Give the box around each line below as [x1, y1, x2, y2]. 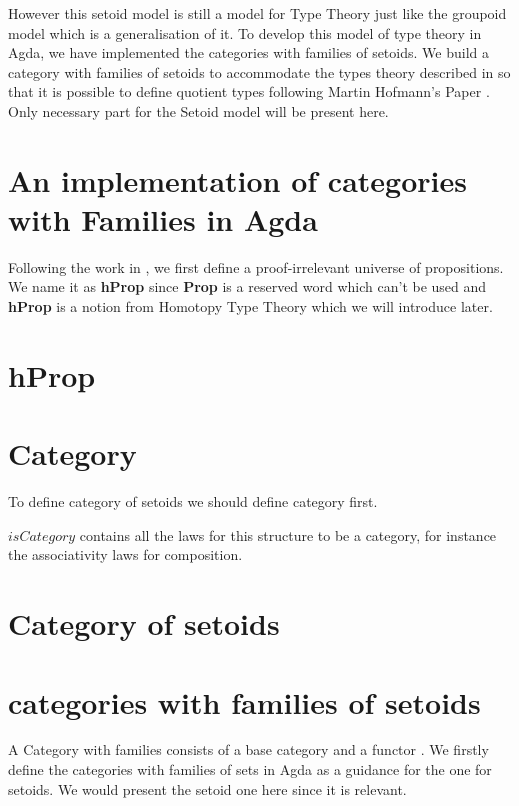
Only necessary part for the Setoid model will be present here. [8, 100, 389, 121]
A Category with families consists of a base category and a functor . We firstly [8, 739, 489, 760]
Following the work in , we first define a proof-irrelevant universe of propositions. [8, 256, 504, 277]
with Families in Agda [8, 198, 318, 239]
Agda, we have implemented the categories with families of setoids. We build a [8, 42, 489, 63]
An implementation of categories [8, 159, 467, 200]
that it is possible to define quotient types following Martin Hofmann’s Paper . [8, 81, 490, 102]
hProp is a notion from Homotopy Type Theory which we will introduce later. [8, 296, 493, 317]
